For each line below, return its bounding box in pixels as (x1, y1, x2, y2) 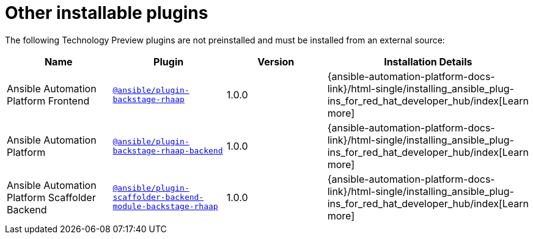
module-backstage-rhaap (112, 202, 218, 211)
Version (257, 55, 295, 68)
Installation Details (384, 55, 472, 68)
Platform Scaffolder (7, 191, 96, 204)
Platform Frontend (7, 94, 90, 107)
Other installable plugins (5, 2, 208, 23)
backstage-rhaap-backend (112, 145, 223, 155)
